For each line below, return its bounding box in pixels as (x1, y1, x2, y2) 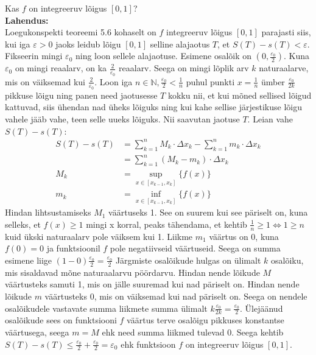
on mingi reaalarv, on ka (15, 62, 107, 74)
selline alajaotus (150, 37, 210, 50)
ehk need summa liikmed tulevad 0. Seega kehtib (102, 326, 284, 339)
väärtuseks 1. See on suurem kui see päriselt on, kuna (108, 206, 308, 219)
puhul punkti (186, 75, 235, 88)
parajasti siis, (261, 26, 311, 38)
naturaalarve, (259, 62, 309, 74)
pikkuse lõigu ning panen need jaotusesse (5, 88, 158, 101)
